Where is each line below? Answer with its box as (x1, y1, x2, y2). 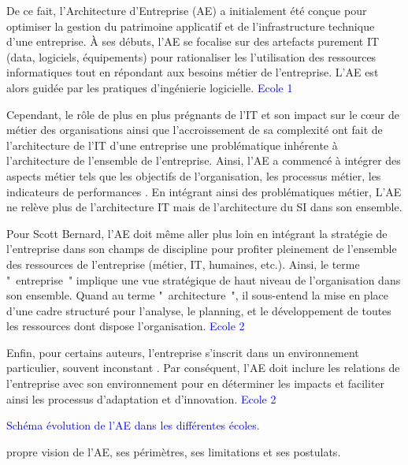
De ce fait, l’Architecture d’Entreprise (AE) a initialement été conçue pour (6, 2, 367, 18)
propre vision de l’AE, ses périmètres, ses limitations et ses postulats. (6, 443, 341, 459)
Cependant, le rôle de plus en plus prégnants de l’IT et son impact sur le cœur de (6, 106, 400, 122)
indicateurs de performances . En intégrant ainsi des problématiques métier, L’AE (6, 183, 402, 199)
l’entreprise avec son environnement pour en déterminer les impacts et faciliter (6, 375, 385, 392)
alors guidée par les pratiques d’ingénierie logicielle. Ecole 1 (6, 79, 293, 95)
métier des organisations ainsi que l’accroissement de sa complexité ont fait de (6, 121, 383, 138)
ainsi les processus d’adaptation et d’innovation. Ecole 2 (6, 390, 276, 407)
